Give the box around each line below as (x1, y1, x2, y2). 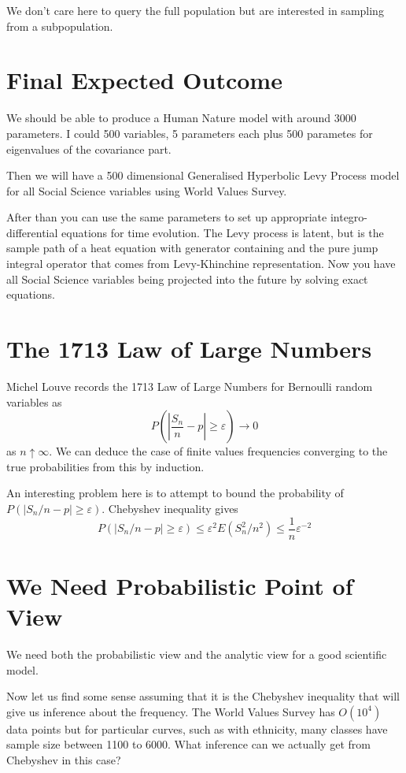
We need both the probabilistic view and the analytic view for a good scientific (6, 645, 387, 662)
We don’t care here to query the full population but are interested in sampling (6, 2, 384, 18)
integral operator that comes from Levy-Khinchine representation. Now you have (6, 255, 396, 272)
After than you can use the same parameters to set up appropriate (6, 209, 327, 225)
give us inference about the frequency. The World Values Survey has (6, 703, 335, 719)
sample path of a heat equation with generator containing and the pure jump (6, 240, 378, 256)
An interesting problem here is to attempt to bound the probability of (6, 485, 344, 501)
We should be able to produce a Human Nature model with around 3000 (6, 110, 356, 126)
